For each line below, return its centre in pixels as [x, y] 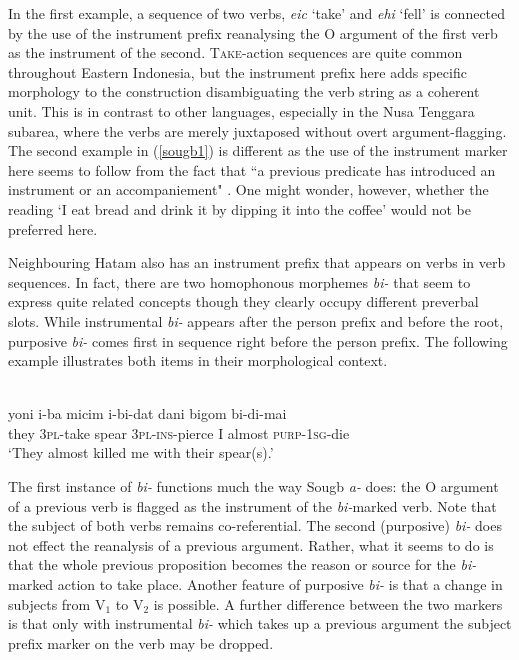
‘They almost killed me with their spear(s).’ [141, 452]
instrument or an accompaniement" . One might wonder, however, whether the [248, 189]
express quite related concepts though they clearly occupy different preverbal [243, 301]
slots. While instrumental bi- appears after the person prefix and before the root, [256, 320]
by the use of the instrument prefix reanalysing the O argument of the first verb [253, 32]
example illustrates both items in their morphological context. [198, 360]
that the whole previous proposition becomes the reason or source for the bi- [242, 564]
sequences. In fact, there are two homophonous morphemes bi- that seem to [239, 281]
